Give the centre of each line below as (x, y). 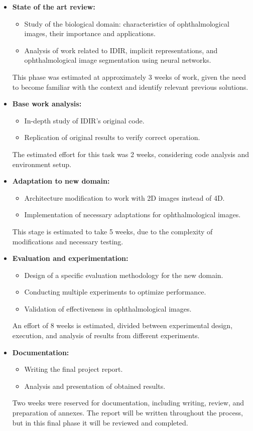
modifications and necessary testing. (68, 241)
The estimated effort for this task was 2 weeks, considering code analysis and (131, 154)
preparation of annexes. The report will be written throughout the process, (128, 413)
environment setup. (42, 164)
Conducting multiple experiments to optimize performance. (115, 292)
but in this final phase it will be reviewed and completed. (100, 422)
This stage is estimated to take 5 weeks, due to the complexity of (112, 231)
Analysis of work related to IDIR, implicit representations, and (121, 50)
